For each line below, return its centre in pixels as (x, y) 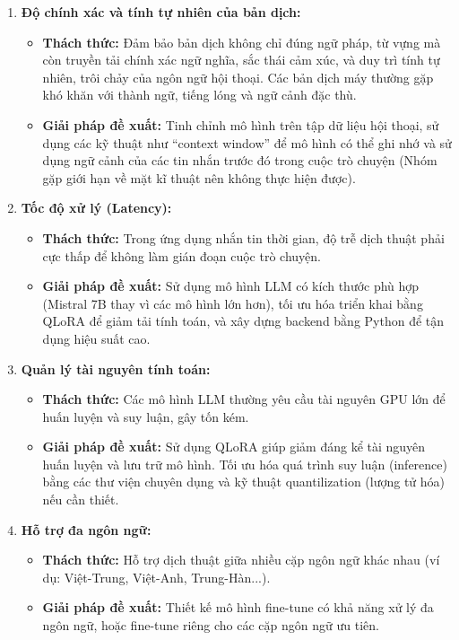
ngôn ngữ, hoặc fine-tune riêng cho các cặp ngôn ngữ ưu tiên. (211, 625)
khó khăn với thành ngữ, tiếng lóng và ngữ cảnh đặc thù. (199, 95)
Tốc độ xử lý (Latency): (96, 208)
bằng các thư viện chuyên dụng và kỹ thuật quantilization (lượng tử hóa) (244, 482)
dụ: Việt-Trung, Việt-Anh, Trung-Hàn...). (156, 577)
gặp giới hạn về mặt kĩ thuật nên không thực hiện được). (199, 177)
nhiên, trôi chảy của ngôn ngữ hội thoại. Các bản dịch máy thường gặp (238, 77)
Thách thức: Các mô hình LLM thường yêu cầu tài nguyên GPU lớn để (244, 399)
